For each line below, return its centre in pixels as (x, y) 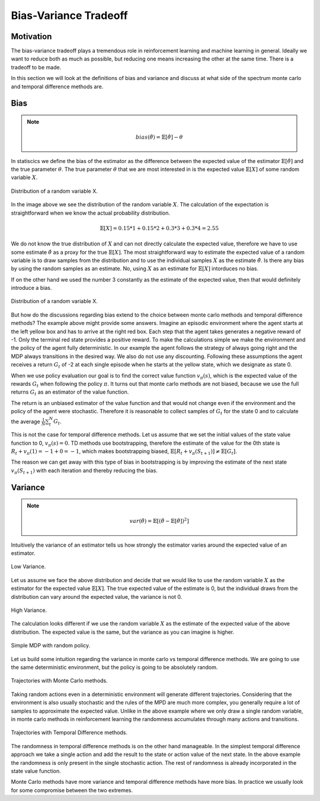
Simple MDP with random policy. (51, 646)
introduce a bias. (31, 288)
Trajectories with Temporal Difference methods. (69, 733)
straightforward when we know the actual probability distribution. (91, 213)
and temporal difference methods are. (57, 87)
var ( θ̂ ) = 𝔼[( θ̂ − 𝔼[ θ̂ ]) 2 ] (159, 521)
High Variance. (29, 610)
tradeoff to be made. (36, 67)
